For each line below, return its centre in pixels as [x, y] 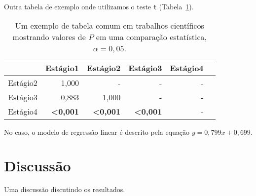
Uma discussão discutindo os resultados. [65, 189]
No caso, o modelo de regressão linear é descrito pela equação [97, 132]
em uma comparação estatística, [151, 37]
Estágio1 [62, 68]
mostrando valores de [49, 37]
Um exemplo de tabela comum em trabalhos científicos [110, 25]
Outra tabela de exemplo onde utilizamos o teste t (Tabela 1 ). [99, 6]
